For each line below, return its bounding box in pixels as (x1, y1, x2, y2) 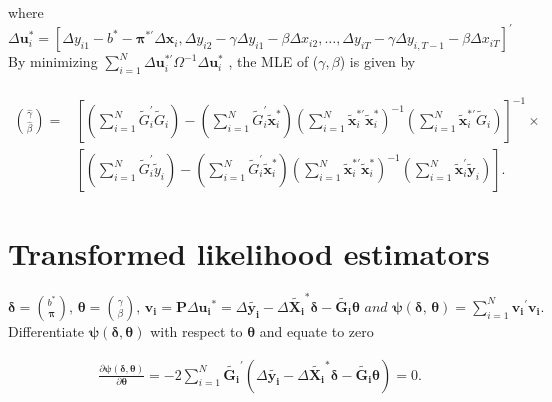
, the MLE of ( (228, 51, 319, 72)
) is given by (339, 51, 416, 72)
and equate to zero (259, 320, 374, 341)
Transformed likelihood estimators (8, 233, 490, 274)
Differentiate (8, 320, 85, 341)
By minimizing (8, 51, 98, 72)
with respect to (150, 320, 243, 341)
